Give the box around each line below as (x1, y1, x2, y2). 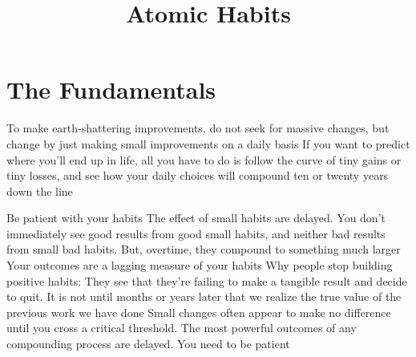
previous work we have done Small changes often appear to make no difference (6, 303, 391, 320)
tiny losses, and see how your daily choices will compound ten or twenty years (6, 167, 389, 184)
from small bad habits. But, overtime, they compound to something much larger (6, 241, 401, 258)
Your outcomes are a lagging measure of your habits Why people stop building (6, 257, 393, 274)
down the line (6, 182, 73, 199)
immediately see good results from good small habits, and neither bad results (6, 225, 386, 241)
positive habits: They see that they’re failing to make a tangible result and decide (6, 272, 407, 289)
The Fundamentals (6, 73, 216, 106)
